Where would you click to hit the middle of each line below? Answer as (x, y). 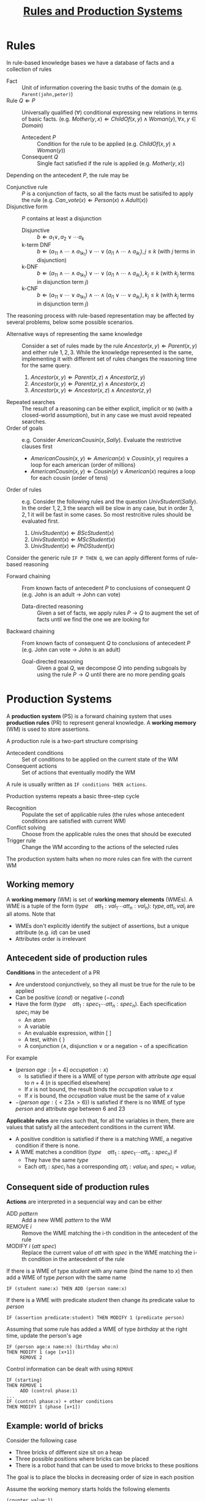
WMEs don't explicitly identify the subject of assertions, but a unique (102, 926)
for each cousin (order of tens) (69, 478)
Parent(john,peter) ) (47, 94)
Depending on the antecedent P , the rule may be (68, 175)
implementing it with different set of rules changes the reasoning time (109, 359)
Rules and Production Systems (103, 11)
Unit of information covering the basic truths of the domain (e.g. (102, 88)
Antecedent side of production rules (77, 958)
